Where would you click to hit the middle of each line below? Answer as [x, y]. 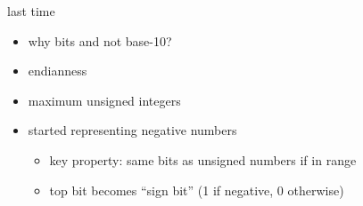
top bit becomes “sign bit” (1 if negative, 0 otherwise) [197, 190]
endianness [58, 71]
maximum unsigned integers [104, 100]
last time [31, 11]
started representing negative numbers [132, 130]
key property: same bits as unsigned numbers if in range [203, 159]
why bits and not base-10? [100, 40]
